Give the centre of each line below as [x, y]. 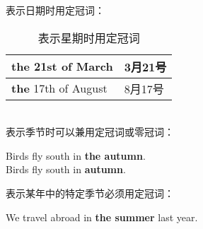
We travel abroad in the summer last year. [102, 217]
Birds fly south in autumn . [66, 169]
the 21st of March [62, 66]
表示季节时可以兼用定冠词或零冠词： [90, 132]
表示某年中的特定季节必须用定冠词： [90, 193]
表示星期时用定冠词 [89, 37]
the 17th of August [59, 88]
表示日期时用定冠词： [55, 10]
